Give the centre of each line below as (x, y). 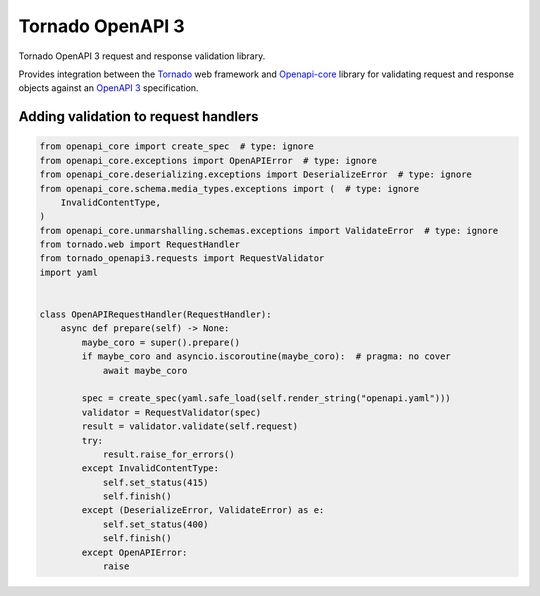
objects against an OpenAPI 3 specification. (108, 88)
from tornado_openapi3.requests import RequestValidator (182, 258)
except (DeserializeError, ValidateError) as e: (203, 510)
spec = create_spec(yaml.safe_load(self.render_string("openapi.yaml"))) (266, 398)
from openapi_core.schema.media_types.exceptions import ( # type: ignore (229, 188)
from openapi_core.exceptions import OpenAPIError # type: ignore (208, 160)
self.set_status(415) (155, 482)
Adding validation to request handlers (138, 116)
